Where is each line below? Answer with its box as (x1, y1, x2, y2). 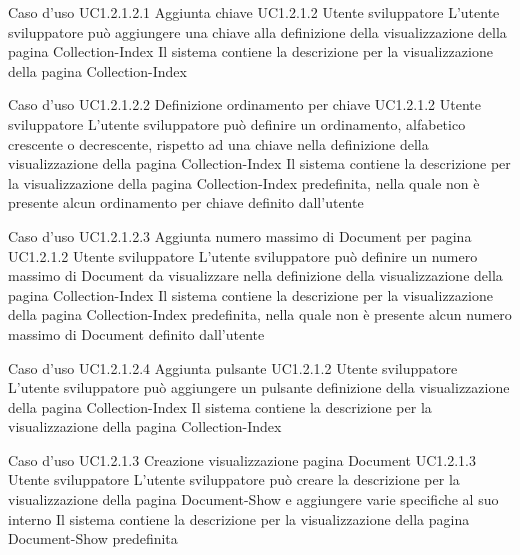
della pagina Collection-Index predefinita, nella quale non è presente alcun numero (8, 304, 512, 325)
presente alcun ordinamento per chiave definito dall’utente (8, 192, 364, 213)
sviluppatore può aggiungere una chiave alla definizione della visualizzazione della (8, 21, 507, 42)
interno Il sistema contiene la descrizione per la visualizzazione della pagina (8, 508, 470, 529)
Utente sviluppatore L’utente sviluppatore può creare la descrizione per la (8, 469, 460, 490)
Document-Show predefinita (8, 528, 178, 549)
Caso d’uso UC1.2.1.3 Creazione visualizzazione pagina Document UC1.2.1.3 (8, 449, 476, 470)
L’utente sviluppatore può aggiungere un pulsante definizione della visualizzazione (8, 377, 510, 398)
